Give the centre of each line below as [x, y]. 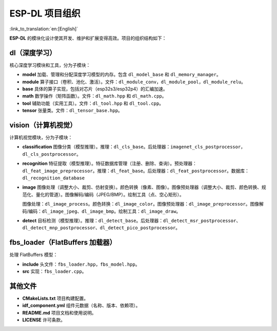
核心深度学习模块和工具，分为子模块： [50, 65]
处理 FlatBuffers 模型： [34, 255]
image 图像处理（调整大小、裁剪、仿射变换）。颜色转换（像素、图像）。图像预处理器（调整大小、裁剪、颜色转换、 [142, 187]
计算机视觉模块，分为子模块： [41, 137]
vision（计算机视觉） [43, 125]
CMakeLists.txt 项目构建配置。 [55, 298]
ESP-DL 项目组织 [45, 13]
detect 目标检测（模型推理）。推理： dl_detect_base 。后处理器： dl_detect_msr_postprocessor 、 [132, 220]
